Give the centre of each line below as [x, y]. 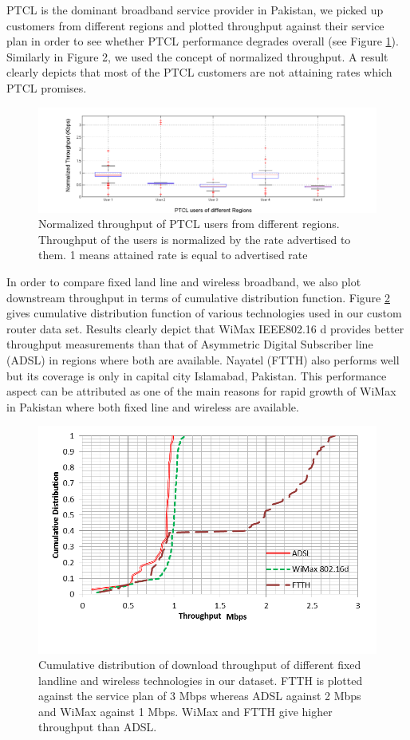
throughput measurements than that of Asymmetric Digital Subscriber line [190, 344]
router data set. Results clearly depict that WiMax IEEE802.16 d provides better [205, 328]
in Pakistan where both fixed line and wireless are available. [153, 406]
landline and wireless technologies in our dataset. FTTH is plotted [201, 680]
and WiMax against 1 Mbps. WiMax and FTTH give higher [185, 711]
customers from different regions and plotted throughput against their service [195, 25]
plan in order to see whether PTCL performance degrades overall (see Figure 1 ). [203, 41]
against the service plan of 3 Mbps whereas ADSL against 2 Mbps [200, 696]
